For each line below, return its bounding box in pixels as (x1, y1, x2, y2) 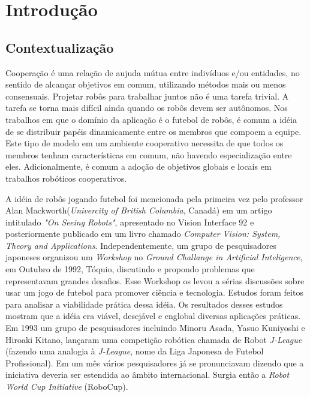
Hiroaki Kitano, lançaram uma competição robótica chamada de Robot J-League (5, 333, 302, 345)
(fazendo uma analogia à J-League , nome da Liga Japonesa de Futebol (5, 345, 264, 357)
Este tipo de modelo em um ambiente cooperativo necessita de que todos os (5, 137, 284, 149)
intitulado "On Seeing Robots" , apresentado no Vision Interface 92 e (5, 215, 254, 228)
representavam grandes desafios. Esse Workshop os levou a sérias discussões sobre (5, 274, 305, 287)
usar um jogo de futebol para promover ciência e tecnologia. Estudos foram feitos (5, 286, 303, 299)
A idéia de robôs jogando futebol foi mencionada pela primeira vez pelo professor (5, 192, 303, 204)
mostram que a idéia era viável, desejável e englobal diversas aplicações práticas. (5, 309, 301, 322)
